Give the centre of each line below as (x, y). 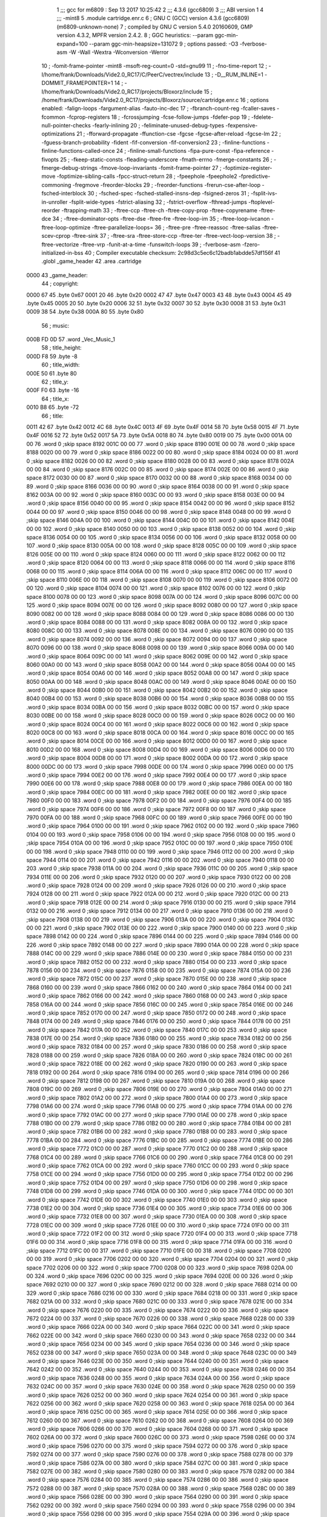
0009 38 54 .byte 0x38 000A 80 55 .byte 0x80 (85, 312)
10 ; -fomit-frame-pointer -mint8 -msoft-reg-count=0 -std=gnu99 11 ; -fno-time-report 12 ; (154, 66)
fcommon (54, 117)
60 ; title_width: (61, 365)
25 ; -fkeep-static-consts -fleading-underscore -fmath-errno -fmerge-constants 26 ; (166, 159)
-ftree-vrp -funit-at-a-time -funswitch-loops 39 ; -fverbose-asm (160, 244)
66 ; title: (52, 416)
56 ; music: (55, 325)
